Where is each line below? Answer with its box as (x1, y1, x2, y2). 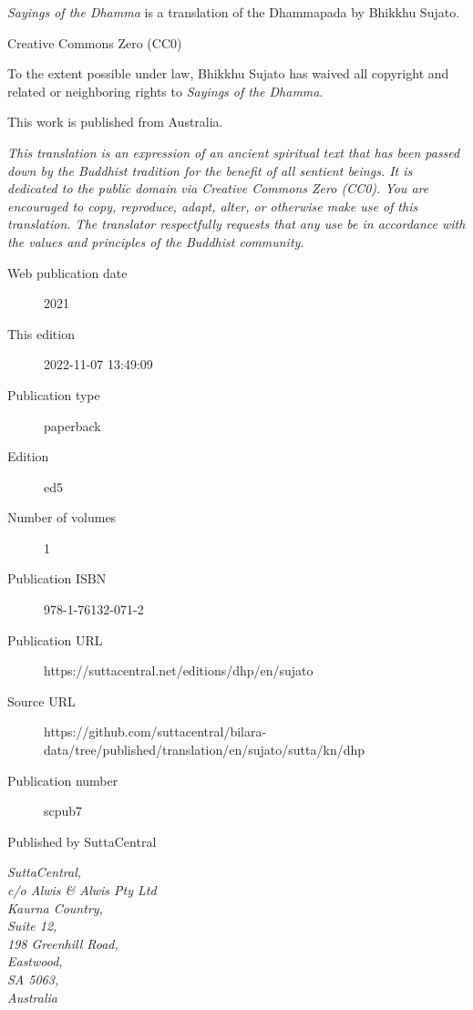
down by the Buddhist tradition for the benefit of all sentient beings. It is (7, 160, 413, 180)
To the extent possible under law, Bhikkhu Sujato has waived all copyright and (7, 64, 449, 83)
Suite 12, (7, 916, 57, 935)
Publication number (7, 770, 118, 789)
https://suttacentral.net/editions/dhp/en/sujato (44, 661, 314, 680)
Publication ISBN (7, 569, 107, 588)
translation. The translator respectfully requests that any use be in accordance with (7, 214, 466, 233)
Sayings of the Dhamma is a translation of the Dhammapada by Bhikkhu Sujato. (7, 3, 460, 21)
